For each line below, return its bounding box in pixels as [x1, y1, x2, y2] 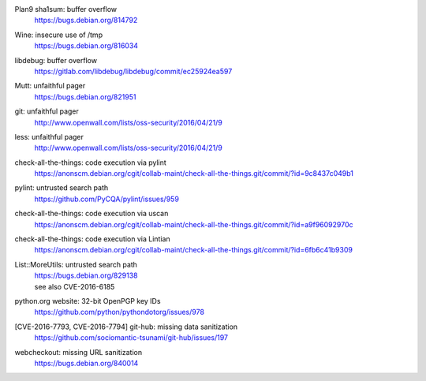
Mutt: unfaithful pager [14, 81, 86, 91]
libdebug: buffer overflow [14, 55, 98, 65]
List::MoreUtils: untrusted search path [14, 260, 138, 269]
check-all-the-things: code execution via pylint [14, 158, 167, 167]
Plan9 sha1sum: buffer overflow [14, 5, 118, 13]
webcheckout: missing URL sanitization [14, 347, 142, 357]
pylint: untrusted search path [14, 183, 109, 192]
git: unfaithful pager [14, 106, 79, 116]
